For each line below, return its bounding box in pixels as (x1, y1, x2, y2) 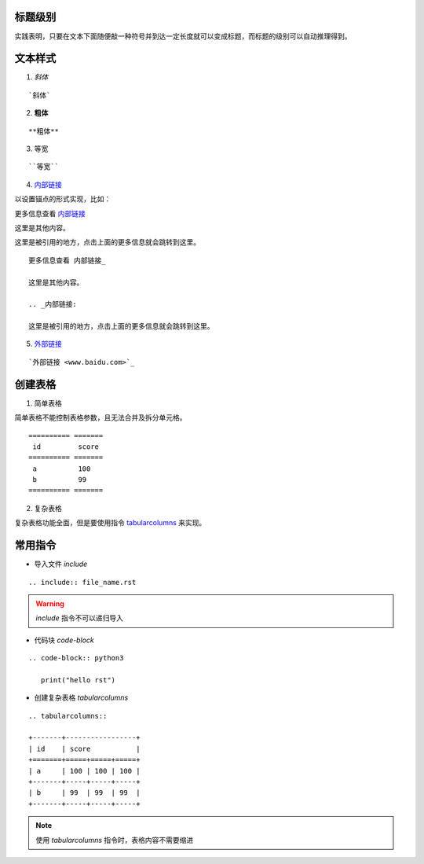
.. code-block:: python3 (28, 653, 124, 663)
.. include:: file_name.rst (28, 578, 137, 586)
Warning (35, 598, 64, 608)
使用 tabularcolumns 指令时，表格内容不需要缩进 (35, 835, 194, 844)
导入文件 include (34, 559, 88, 569)
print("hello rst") (40, 675, 116, 684)
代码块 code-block (34, 635, 94, 645)
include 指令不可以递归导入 (35, 613, 123, 623)
